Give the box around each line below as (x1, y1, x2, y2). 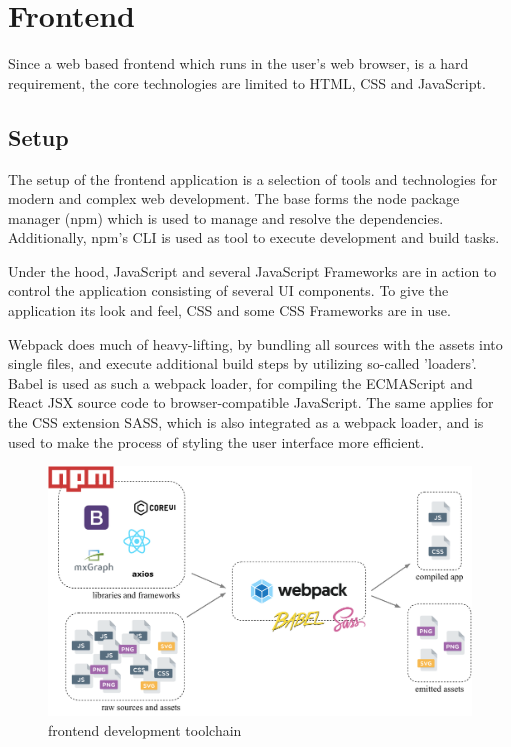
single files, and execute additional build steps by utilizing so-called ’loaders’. (8, 353, 477, 374)
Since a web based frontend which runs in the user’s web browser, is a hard (8, 53, 469, 74)
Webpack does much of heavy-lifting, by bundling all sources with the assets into (8, 333, 503, 354)
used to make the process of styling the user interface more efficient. (8, 431, 425, 452)
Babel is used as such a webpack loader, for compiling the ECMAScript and (8, 372, 473, 393)
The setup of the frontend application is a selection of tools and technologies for (8, 168, 498, 189)
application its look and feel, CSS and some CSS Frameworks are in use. (8, 300, 451, 321)
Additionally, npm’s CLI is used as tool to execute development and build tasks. (8, 227, 500, 248)
